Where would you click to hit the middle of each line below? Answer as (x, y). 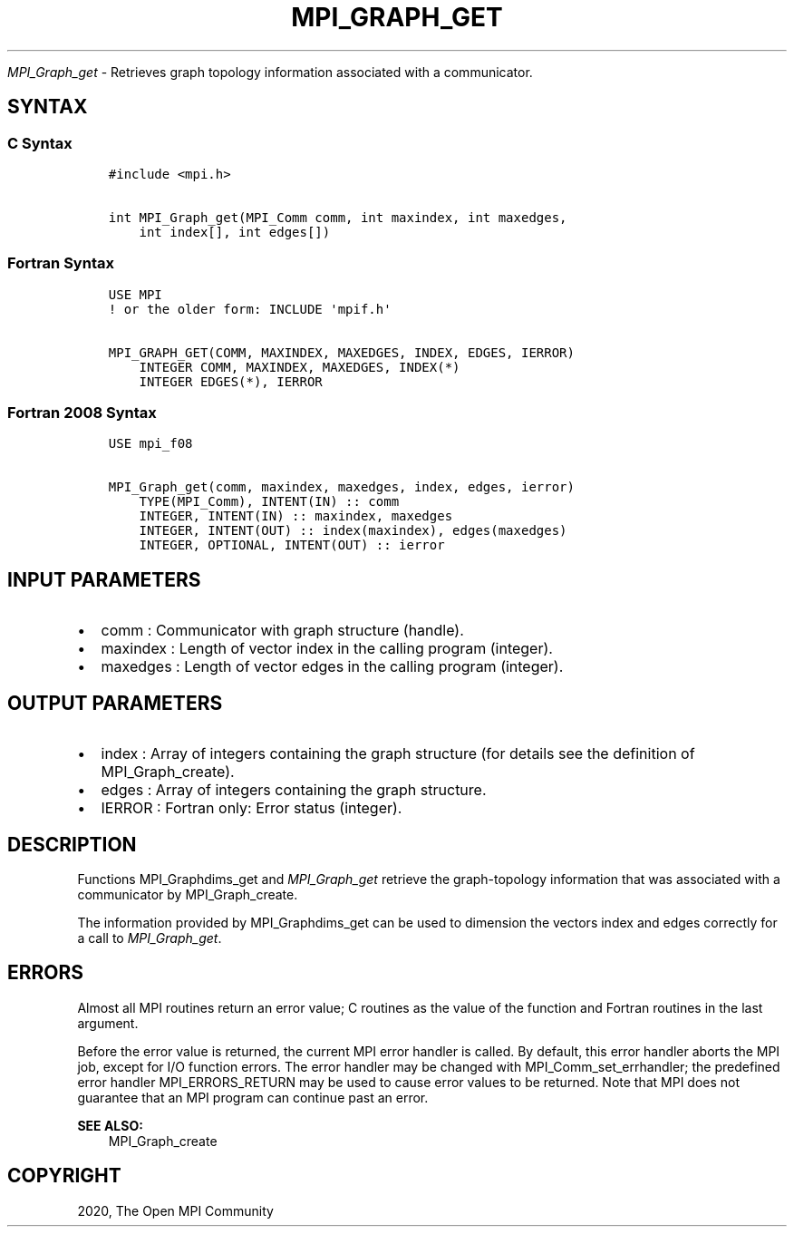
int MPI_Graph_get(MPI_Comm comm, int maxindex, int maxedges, (338, 217)
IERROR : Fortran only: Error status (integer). (252, 808)
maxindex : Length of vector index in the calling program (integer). (327, 649)
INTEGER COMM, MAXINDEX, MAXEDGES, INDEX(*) (300, 367)
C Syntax (40, 143)
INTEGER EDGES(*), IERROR (231, 381)
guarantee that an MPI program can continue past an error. (253, 1097)
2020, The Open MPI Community (175, 1210)
